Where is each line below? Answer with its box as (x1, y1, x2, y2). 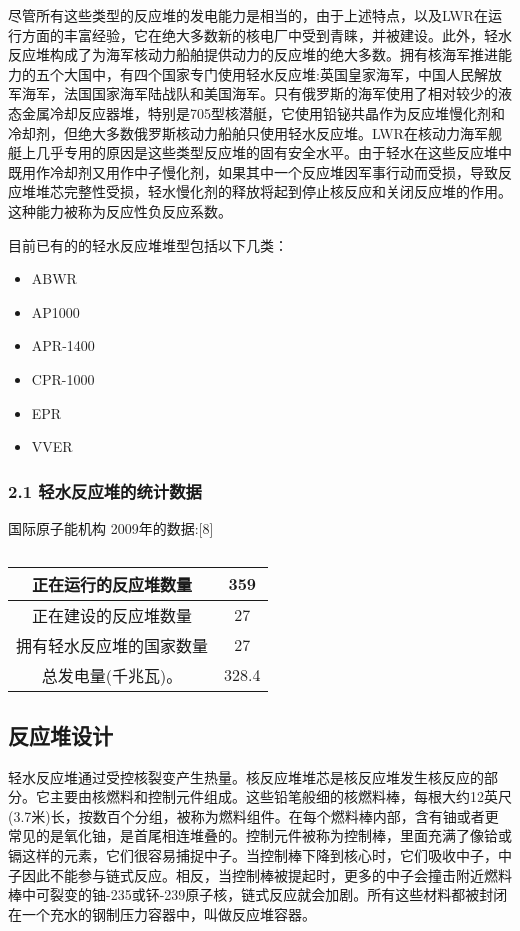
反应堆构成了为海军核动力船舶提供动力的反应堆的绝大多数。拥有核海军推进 (8, 44, 498, 65)
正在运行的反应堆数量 (32, 572, 193, 596)
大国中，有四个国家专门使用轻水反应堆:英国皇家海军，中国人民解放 (63, 63, 502, 84)
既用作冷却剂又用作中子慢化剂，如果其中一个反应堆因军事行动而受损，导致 (8, 161, 498, 182)
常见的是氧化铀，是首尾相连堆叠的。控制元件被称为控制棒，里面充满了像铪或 (8, 825, 512, 846)
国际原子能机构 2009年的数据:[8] (8, 517, 214, 538)
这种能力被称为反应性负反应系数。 (8, 200, 232, 221)
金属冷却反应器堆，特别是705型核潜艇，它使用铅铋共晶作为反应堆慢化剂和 (21, 102, 505, 123)
